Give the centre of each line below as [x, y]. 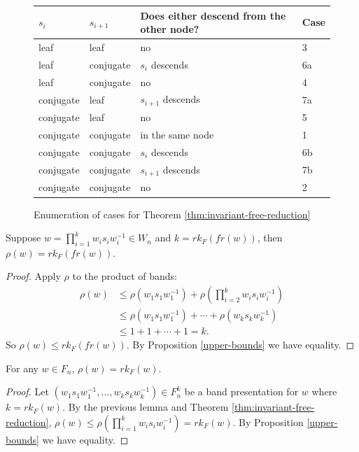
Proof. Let [27, 391]
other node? [170, 29]
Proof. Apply [33, 276]
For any [22, 368]
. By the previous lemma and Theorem [146, 407]
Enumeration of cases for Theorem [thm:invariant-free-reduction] [172, 214]
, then [270, 238]
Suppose [23, 238]
